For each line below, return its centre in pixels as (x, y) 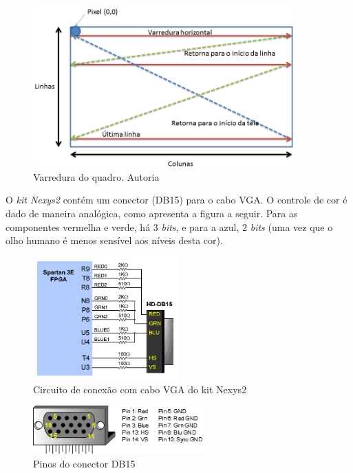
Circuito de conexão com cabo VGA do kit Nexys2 (140, 389)
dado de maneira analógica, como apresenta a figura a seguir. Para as (152, 213)
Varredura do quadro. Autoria (96, 176)
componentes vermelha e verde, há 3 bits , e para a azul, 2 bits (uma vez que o (169, 227)
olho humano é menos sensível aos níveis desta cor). (114, 240)
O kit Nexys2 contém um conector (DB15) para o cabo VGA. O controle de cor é (176, 200)
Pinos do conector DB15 (84, 463)
